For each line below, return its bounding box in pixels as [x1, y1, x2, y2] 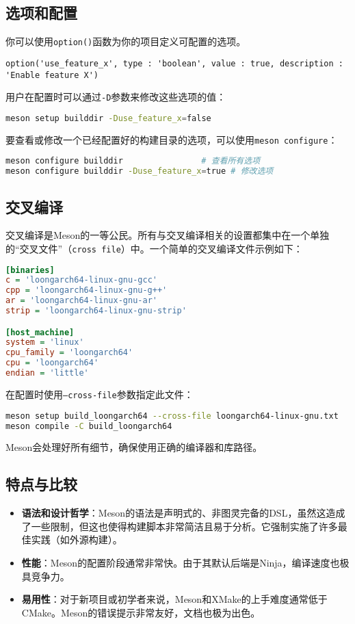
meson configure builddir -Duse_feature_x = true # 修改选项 [5, 166, 274, 177]
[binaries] [5, 265, 55, 275]
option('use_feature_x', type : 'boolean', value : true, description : [5, 58, 343, 68]
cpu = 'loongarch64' [5, 358, 99, 368]
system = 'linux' [5, 337, 84, 348]
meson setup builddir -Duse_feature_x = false [5, 113, 211, 123]
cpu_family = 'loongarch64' [5, 348, 133, 358]
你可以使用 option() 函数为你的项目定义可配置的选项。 [5, 34, 246, 49]
